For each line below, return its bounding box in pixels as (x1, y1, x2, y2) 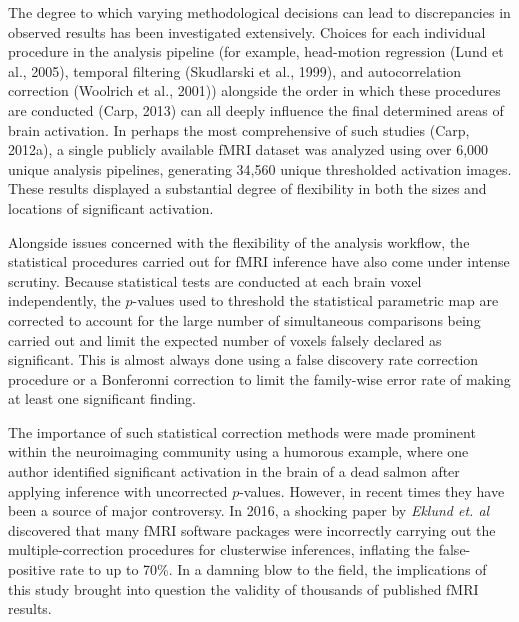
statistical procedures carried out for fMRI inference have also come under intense (8, 251, 510, 272)
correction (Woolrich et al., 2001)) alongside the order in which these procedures (8, 80, 501, 101)
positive (8, 559, 56, 580)
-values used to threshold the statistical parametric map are (132, 290, 499, 311)
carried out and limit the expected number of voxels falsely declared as (8, 329, 442, 350)
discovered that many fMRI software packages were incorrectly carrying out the (8, 519, 496, 540)
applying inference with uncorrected (8, 480, 228, 501)
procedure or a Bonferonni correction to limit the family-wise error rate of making (8, 368, 511, 389)
